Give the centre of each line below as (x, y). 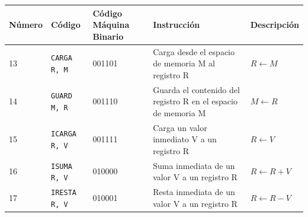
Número (26, 25)
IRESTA (64, 193)
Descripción (275, 25)
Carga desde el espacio (194, 51)
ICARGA (64, 134)
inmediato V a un (185, 139)
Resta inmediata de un (194, 192)
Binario (108, 36)
